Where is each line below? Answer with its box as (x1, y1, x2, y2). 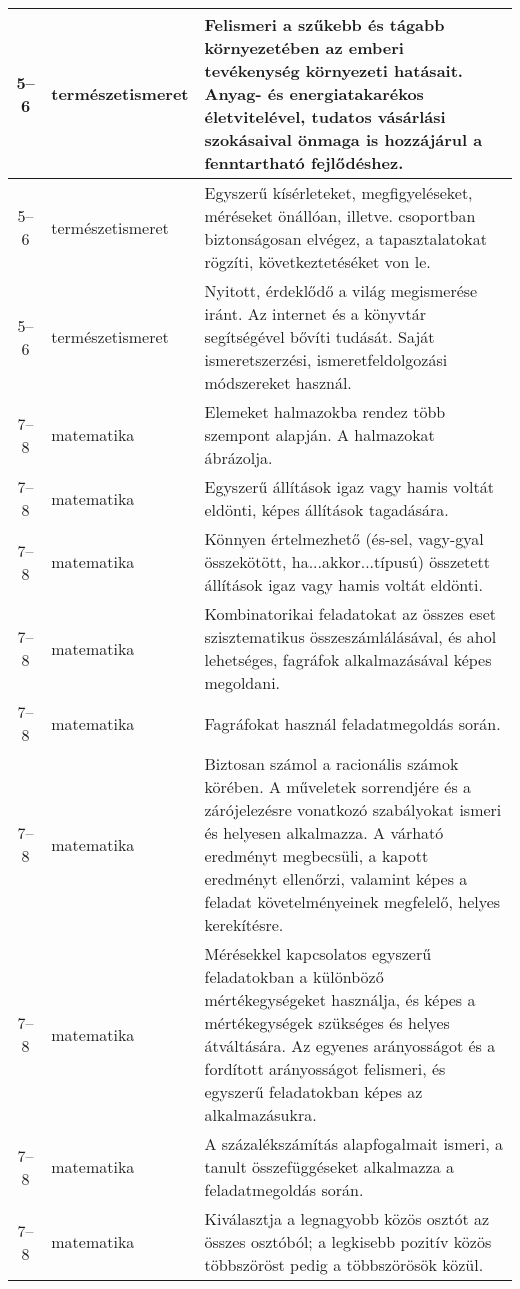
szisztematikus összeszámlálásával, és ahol (204, 625, 497, 648)
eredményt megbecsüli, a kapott (204, 844, 429, 867)
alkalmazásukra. (204, 1103, 317, 1126)
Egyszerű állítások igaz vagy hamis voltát (204, 475, 494, 498)
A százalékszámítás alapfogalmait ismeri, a (204, 1132, 504, 1155)
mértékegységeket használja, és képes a (204, 988, 476, 1011)
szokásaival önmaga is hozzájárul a (204, 128, 483, 151)
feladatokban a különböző (204, 965, 384, 988)
